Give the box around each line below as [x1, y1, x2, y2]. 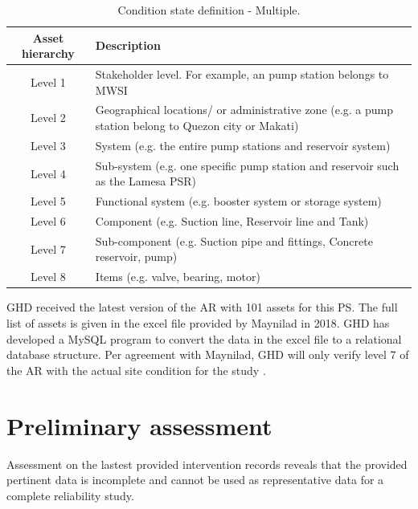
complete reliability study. [6, 487, 134, 503]
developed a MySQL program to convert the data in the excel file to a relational [6, 330, 402, 347]
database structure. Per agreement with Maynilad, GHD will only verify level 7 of [6, 346, 409, 363]
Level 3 [31, 136, 66, 153]
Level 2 [31, 109, 66, 126]
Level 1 [31, 73, 66, 90]
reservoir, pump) [95, 248, 178, 265]
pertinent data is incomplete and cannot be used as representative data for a [6, 471, 384, 488]
